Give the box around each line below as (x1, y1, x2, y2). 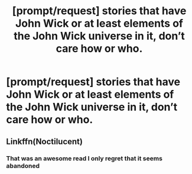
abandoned (6, 162, 40, 170)
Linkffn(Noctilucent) (6, 136, 83, 146)
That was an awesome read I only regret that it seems (6, 154, 162, 162)
